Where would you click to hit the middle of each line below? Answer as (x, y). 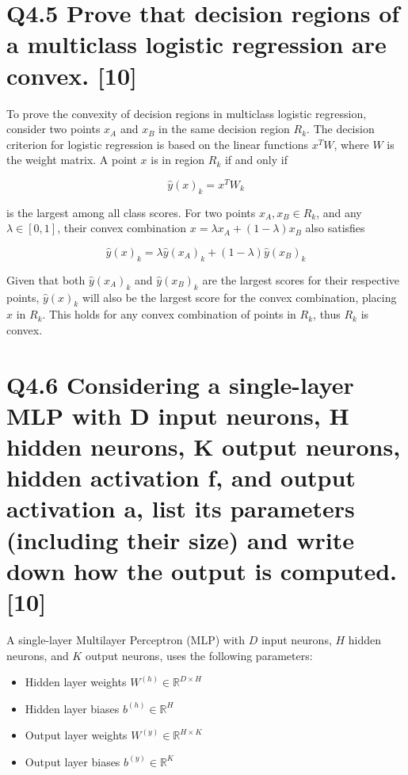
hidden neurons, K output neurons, (204, 447)
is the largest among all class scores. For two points (131, 212)
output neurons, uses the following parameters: (199, 655)
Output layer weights (76, 735)
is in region (178, 160)
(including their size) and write (180, 539)
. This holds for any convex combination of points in (169, 314)
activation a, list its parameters (181, 508)
